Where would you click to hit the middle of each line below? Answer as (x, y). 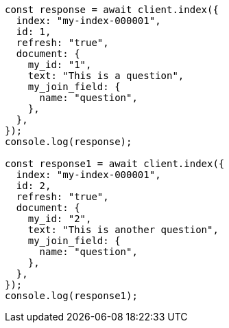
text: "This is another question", (123, 230)
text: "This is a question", (106, 76)
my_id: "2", (60, 219)
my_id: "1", (60, 65)
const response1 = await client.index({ (115, 164)
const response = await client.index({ (112, 10)
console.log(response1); (71, 296)
